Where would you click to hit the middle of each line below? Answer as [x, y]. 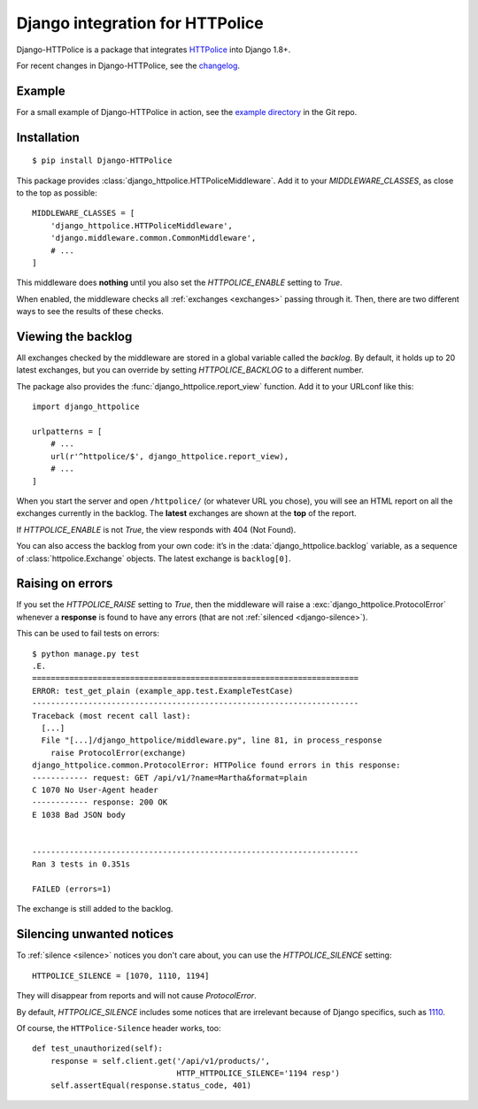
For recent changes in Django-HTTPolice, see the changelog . [128, 65]
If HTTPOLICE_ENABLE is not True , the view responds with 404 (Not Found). [156, 529]
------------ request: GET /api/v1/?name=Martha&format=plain [170, 778]
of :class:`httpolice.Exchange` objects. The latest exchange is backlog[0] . [154, 558]
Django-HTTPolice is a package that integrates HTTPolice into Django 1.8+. [154, 50]
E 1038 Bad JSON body [79, 815]
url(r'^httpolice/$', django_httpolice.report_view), [170, 456]
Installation [48, 137]
